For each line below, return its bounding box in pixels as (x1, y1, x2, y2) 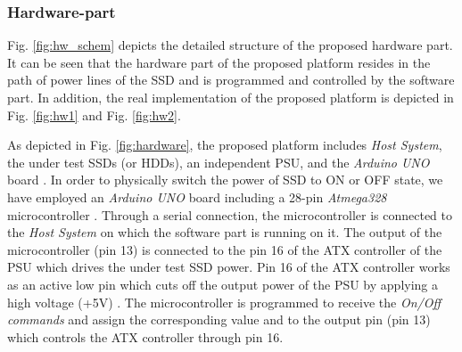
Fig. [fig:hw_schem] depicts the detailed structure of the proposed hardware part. (7, 36, 453, 54)
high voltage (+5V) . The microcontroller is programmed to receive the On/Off (7, 292, 441, 311)
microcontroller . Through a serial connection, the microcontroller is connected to (7, 205, 453, 224)
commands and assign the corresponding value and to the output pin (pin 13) (7, 310, 431, 329)
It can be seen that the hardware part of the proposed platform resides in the (7, 53, 431, 71)
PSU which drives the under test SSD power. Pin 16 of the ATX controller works (7, 258, 450, 276)
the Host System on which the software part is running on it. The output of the (7, 223, 442, 241)
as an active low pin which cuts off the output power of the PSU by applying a (7, 274, 438, 293)
